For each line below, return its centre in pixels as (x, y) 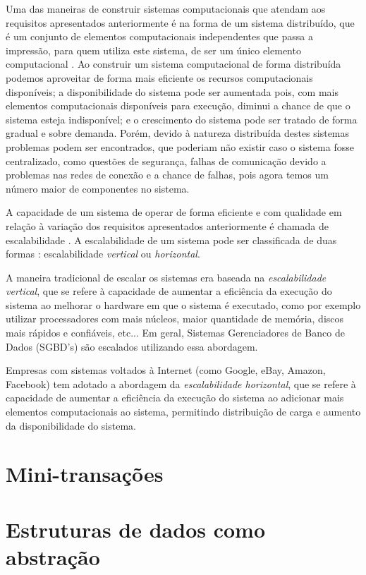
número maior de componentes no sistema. (98, 188)
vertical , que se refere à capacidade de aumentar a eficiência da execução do (169, 291)
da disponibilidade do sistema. (71, 425)
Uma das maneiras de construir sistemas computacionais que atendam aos (166, 8)
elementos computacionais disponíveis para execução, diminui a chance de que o (178, 105)
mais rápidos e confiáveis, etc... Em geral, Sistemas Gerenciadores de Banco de (175, 333)
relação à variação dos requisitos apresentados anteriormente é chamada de (167, 225)
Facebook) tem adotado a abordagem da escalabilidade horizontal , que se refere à (181, 383)
